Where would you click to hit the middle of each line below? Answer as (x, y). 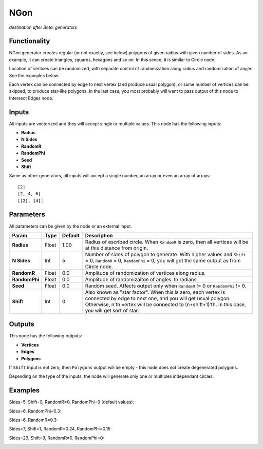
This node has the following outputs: (46, 336)
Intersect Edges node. (31, 98)
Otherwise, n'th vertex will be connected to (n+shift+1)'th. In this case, (165, 304)
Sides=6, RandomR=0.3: (33, 420)
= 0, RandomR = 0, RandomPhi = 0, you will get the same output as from (163, 260)
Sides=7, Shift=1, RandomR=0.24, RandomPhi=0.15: (60, 429)
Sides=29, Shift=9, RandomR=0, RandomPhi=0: (57, 438)
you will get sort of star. (112, 310)
